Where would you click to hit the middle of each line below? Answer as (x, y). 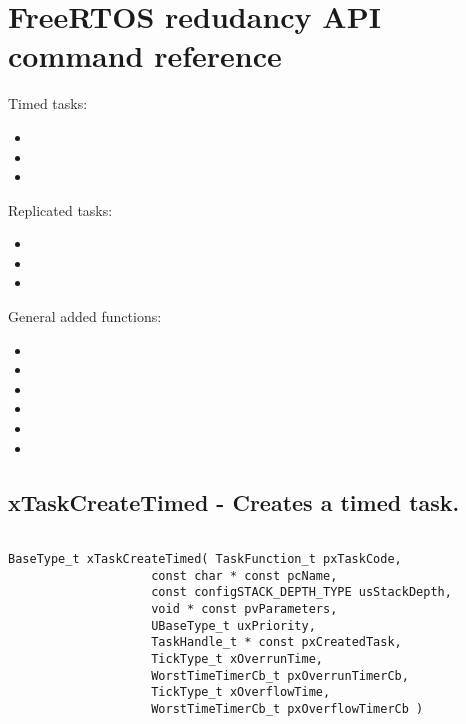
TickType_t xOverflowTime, (241, 692)
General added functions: (85, 316)
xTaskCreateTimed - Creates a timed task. (234, 501)
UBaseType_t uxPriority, (233, 625)
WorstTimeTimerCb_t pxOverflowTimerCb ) (287, 708)
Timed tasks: (48, 103)
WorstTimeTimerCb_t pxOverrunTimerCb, (280, 675)
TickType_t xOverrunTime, (237, 659)
